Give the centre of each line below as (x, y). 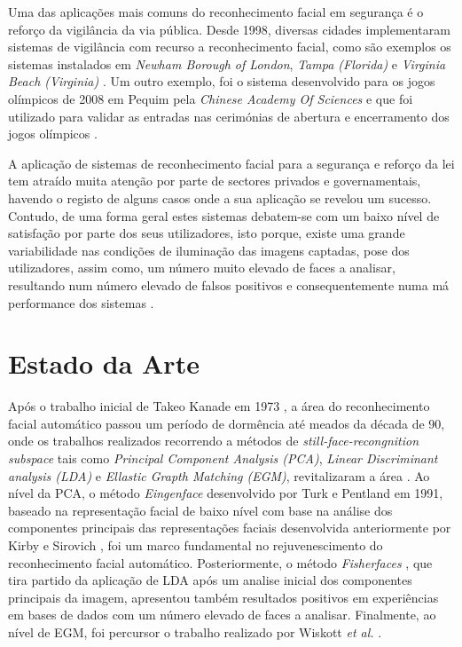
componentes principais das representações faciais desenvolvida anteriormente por (230, 528)
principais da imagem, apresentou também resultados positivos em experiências (223, 597)
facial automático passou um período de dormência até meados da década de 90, (227, 423)
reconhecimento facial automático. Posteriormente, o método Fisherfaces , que (220, 562)
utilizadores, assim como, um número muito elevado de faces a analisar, (202, 268)
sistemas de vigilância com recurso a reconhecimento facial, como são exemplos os (230, 47)
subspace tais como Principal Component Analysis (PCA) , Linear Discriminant (223, 458)
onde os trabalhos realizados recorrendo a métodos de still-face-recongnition (214, 441)
